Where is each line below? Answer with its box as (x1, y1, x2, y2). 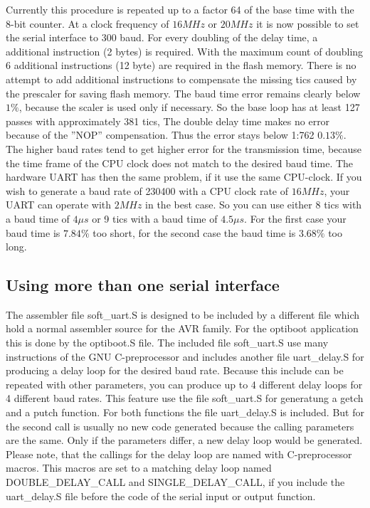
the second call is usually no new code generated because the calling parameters (6, 418, 354, 433)
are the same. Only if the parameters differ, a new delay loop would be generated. (6, 433, 363, 448)
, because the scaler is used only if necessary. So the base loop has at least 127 (18, 100, 360, 115)
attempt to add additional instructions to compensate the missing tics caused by (6, 71, 357, 86)
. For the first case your (244, 211, 347, 226)
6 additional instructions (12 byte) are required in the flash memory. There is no (6, 58, 356, 73)
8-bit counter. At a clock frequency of (6, 16, 169, 31)
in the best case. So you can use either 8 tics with (145, 197, 362, 212)
